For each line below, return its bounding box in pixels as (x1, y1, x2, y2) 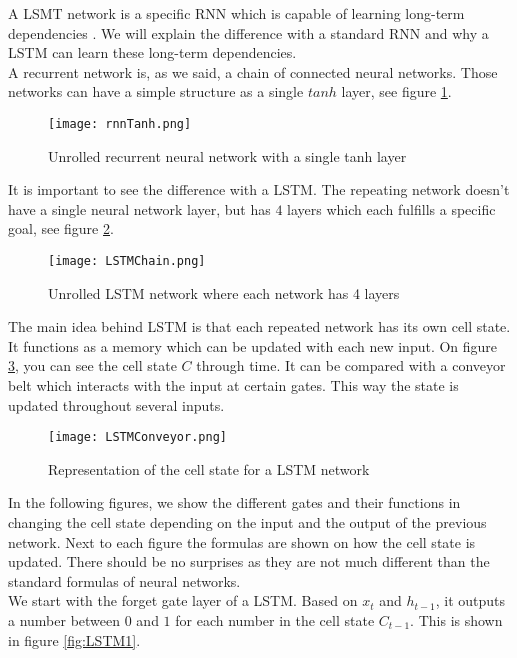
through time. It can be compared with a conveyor (196, 355, 506, 376)
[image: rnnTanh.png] (48, 116, 192, 131)
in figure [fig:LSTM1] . (8, 629, 141, 650)
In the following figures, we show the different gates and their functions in (8, 492, 461, 513)
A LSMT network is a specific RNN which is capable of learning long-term (8, 3, 465, 23)
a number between (8, 610, 121, 631)
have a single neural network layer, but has (8, 198, 271, 219)
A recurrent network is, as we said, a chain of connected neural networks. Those (8, 61, 498, 82)
